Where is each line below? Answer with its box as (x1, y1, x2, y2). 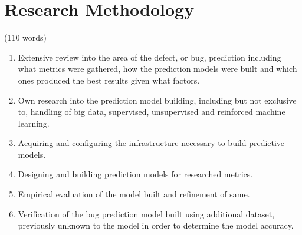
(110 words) (4, 31, 47, 44)
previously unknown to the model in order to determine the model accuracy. (18, 219, 294, 231)
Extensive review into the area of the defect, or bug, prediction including (18, 51, 281, 63)
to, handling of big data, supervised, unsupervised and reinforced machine (18, 105, 285, 118)
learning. (18, 117, 50, 129)
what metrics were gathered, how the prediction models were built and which (18, 62, 297, 75)
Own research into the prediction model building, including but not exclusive (18, 94, 297, 106)
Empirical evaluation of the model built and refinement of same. (18, 188, 250, 200)
